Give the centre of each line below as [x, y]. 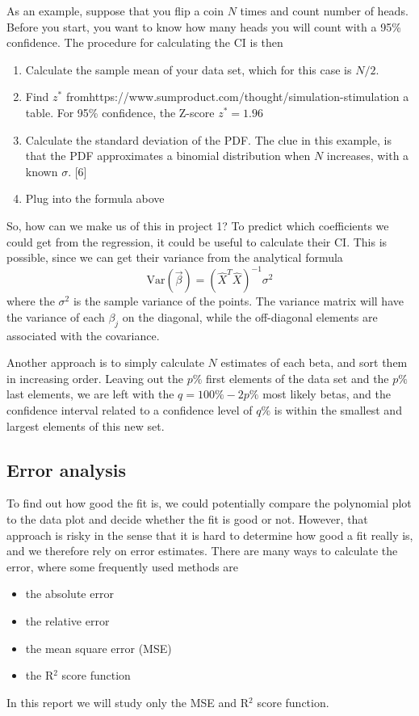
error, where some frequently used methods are [123, 566]
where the [31, 301]
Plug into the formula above [95, 198]
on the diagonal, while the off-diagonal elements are [250, 316]
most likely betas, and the [327, 394]
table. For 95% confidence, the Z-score [120, 112]
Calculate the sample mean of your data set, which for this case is [189, 69]
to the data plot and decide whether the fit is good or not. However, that [187, 518]
